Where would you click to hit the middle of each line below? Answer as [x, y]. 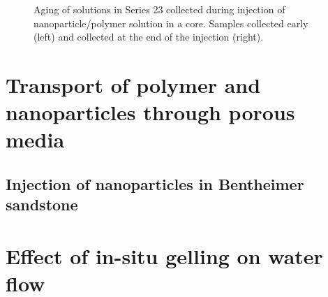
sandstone [42, 204]
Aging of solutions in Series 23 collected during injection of [159, 9]
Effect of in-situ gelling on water [164, 255]
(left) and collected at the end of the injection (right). [149, 37]
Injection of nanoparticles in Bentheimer [155, 183]
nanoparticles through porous [150, 112]
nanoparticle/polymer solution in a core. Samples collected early [171, 23]
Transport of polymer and [133, 84]
